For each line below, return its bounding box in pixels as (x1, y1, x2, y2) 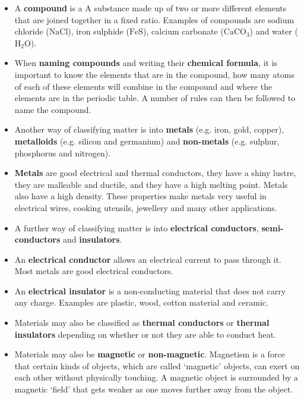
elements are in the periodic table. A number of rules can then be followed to (14, 92, 296, 104)
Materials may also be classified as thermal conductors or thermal (14, 316, 270, 329)
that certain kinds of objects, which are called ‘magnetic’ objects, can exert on (14, 359, 300, 372)
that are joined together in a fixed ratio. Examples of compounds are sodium (14, 13, 294, 26)
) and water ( (249, 25, 298, 37)
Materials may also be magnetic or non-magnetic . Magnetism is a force (14, 348, 285, 360)
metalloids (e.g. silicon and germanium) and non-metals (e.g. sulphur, (14, 134, 280, 147)
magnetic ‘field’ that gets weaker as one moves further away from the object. (14, 383, 293, 395)
